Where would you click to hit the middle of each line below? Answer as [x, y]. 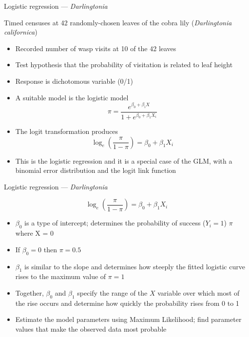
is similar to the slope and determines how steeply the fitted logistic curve [135, 266]
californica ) [21, 32]
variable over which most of [199, 292]
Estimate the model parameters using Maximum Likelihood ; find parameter [128, 319]
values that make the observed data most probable [91, 328]
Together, [29, 292]
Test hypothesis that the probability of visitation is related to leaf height [124, 65]
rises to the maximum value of [61, 276]
